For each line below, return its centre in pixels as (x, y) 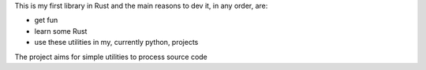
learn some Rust (61, 31)
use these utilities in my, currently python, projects (116, 42)
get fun (46, 20)
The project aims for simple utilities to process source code (111, 57)
